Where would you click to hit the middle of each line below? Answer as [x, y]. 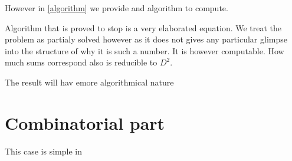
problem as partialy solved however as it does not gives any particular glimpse [146, 39]
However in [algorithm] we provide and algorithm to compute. [117, 8]
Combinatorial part [85, 122]
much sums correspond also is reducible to [81, 62]
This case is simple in [43, 151]
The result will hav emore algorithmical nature [89, 82]
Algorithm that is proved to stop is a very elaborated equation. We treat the [143, 27]
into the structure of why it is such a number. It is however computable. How [145, 50]
